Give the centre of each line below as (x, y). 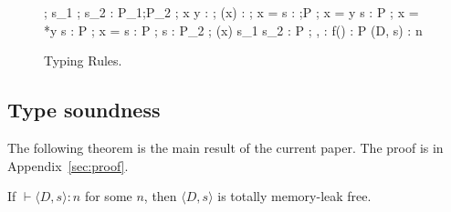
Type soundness (84, 110)
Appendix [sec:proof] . (68, 165)
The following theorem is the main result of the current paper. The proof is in (225, 147)
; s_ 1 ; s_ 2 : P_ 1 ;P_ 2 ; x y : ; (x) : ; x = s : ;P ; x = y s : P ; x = (231, 12)
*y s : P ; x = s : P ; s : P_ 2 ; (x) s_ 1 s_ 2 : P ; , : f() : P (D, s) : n (233, 30)
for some (108, 196)
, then (160, 196)
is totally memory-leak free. (294, 196)
